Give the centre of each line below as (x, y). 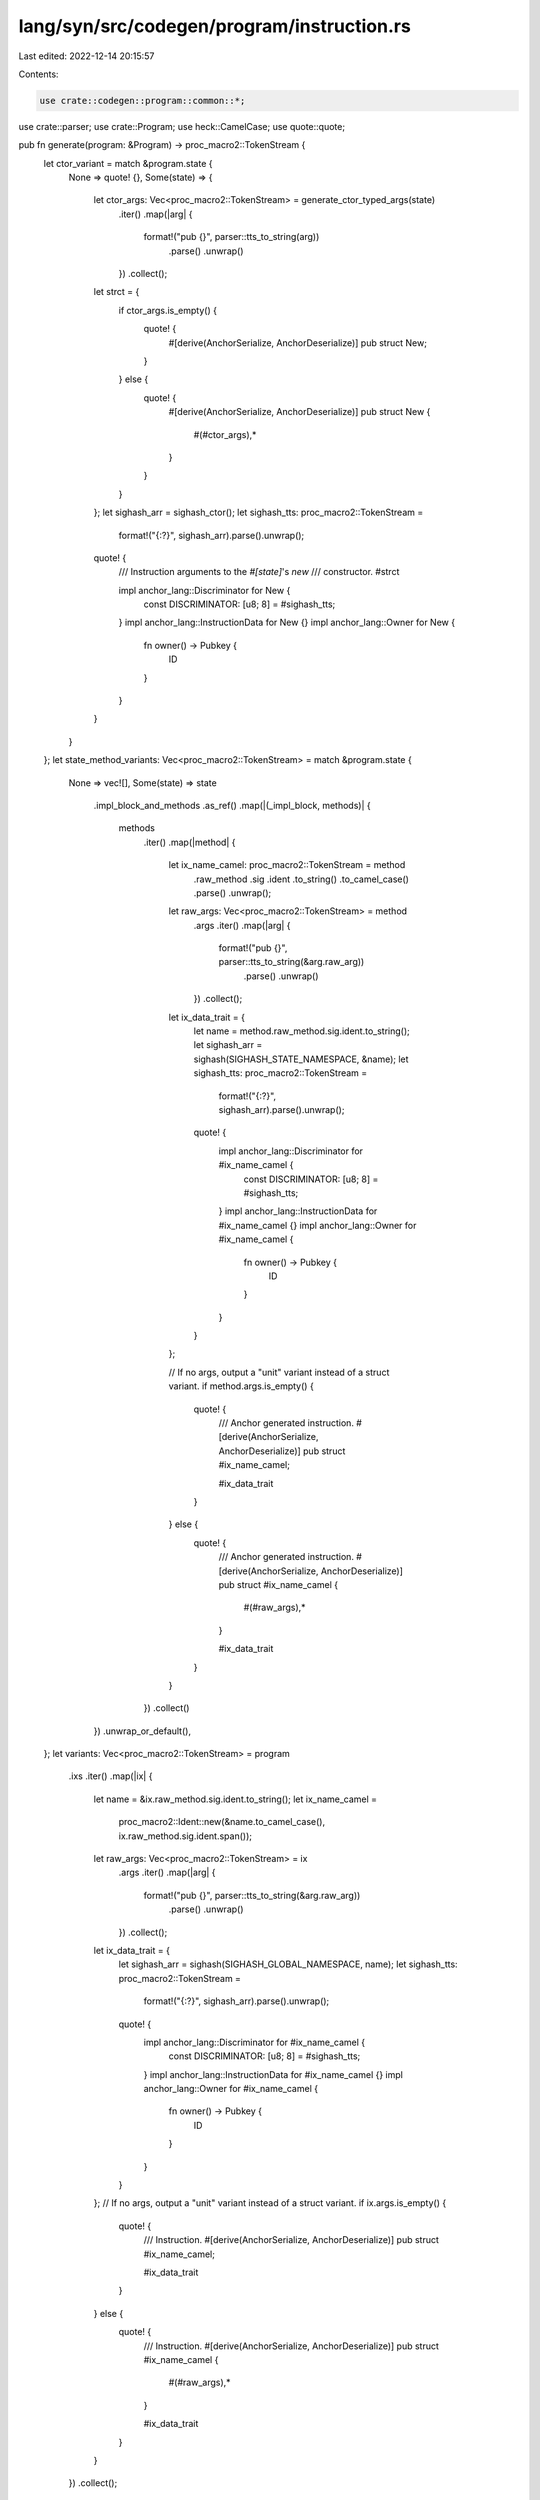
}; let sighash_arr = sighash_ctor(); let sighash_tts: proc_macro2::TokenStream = (258, 512)
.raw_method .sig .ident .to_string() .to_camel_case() (301, 879)
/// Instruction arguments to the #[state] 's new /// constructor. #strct (259, 572)
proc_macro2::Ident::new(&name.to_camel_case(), (221, 1822)
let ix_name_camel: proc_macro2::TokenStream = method (287, 865)
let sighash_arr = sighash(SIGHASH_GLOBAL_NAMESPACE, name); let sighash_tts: (288, 1964)
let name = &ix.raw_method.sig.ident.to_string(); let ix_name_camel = (235, 1799)
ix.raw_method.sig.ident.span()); (185, 1836)
